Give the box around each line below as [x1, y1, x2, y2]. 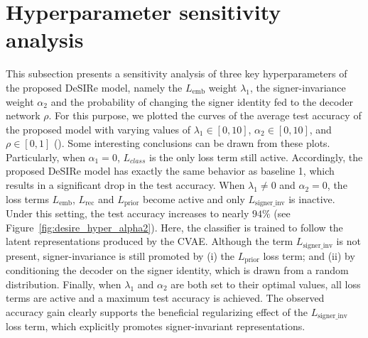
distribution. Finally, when [6, 276, 121, 291]
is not [336, 234, 361, 249]
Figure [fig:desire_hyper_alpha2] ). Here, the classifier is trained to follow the [6, 219, 343, 234]
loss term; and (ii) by [263, 248, 355, 263]
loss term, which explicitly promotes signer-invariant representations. [6, 319, 305, 334]
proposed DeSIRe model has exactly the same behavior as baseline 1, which [6, 163, 335, 178]
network [6, 108, 40, 123]
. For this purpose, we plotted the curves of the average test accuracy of [48, 108, 362, 123]
